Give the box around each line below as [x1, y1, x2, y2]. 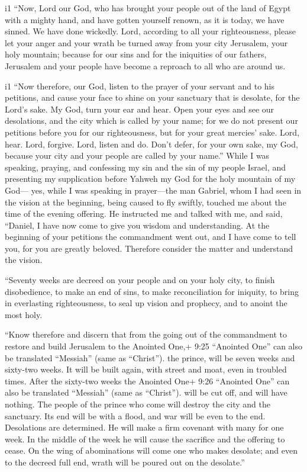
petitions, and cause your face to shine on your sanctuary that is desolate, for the [5, 91, 300, 104]
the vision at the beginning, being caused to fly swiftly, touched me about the [5, 195, 286, 208]
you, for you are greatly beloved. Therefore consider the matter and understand [5, 242, 293, 254]
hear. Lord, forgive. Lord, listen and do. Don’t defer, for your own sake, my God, [5, 137, 298, 150]
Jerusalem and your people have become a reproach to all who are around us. [5, 59, 286, 72]
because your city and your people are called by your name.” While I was [5, 149, 270, 162]
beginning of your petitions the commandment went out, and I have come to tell [5, 230, 296, 243]
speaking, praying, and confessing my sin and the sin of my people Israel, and [5, 160, 286, 173]
